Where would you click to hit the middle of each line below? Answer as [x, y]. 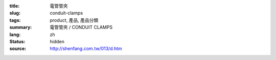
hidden [57, 41]
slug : [15, 13]
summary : [21, 27]
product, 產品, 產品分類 [74, 20]
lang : [15, 34]
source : [18, 49]
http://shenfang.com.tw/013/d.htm [86, 49]
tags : [15, 20]
